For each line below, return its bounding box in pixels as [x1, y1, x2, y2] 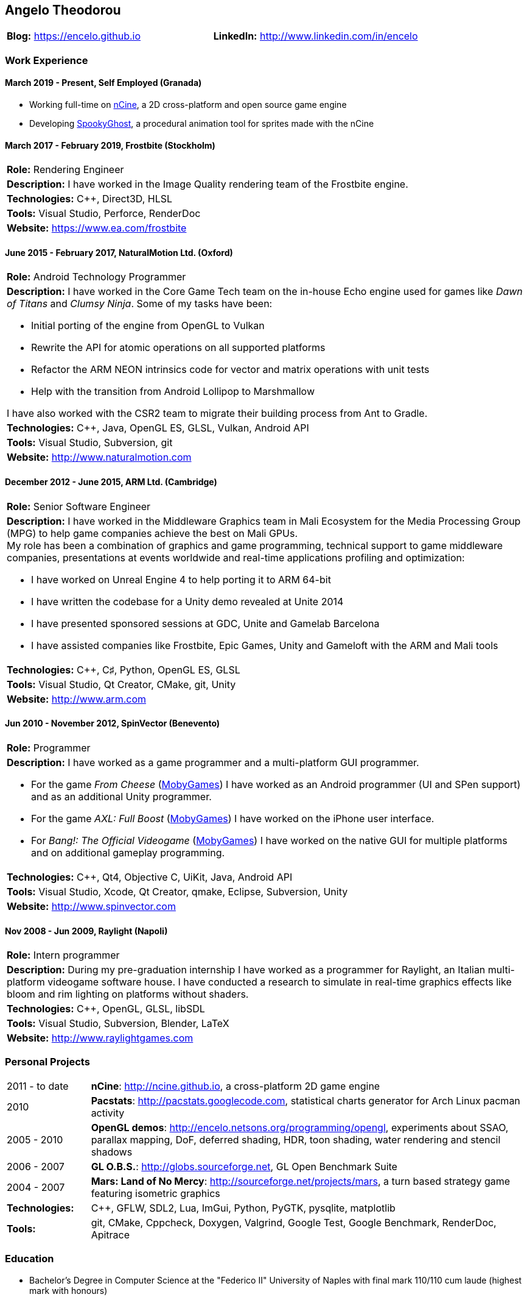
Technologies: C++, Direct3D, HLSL [7, 193, 172, 205]
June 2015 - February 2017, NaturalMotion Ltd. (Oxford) [5, 247, 233, 258]
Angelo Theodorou [5, 2, 121, 18]
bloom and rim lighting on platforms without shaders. [7, 988, 249, 1001]
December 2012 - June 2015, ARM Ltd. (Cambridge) [5, 477, 217, 488]
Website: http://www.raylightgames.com [7, 1032, 194, 1045]
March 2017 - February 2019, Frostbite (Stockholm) [5, 140, 215, 151]
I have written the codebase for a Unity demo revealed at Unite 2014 [31, 595, 344, 608]
